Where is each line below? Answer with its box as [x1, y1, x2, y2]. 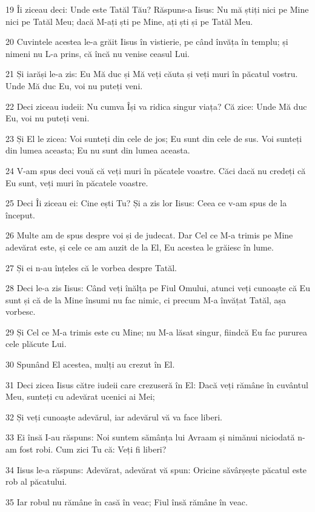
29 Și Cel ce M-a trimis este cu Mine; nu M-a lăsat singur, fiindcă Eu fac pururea [5, 325, 308, 338]
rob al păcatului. [5, 475, 67, 488]
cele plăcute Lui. [5, 337, 67, 350]
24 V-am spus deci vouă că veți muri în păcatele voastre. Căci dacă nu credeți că [5, 164, 306, 177]
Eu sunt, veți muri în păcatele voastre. [5, 176, 148, 189]
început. [5, 208, 36, 221]
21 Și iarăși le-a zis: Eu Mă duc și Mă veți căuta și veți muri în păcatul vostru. [5, 67, 298, 80]
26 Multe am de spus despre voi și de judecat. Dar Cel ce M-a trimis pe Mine [5, 229, 293, 241]
